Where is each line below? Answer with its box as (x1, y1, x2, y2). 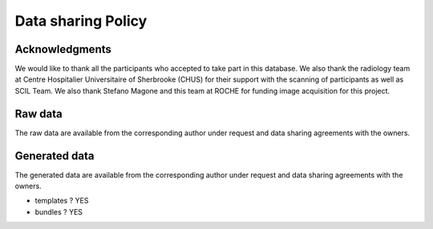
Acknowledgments (14, 42, 112, 56)
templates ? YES (34, 196, 89, 206)
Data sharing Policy (14, 12, 148, 30)
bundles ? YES (34, 207, 83, 216)
